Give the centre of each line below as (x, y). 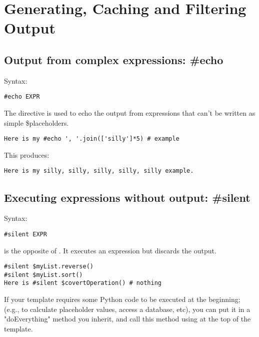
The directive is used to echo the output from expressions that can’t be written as (130, 113)
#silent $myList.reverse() (49, 267)
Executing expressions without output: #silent (127, 197)
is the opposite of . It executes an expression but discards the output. (110, 250)
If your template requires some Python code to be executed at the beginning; (122, 299)
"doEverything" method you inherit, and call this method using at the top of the (127, 319)
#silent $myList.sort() (43, 275)
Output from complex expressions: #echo (114, 59)
